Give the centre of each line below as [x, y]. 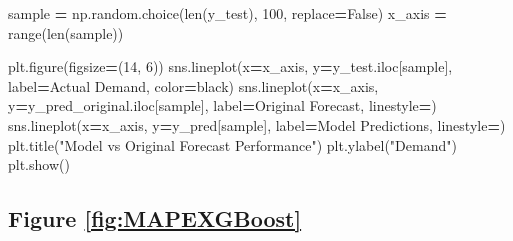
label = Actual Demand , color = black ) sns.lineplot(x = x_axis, [193, 85]
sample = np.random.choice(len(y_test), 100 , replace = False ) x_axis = [227, 13]
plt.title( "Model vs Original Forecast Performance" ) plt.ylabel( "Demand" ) [232, 144]
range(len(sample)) [66, 32]
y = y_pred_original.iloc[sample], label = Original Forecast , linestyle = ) [222, 105]
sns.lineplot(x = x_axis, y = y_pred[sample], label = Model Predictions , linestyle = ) [257, 124]
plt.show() [39, 164]
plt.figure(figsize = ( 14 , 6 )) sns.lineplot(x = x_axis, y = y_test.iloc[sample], [230, 66]
